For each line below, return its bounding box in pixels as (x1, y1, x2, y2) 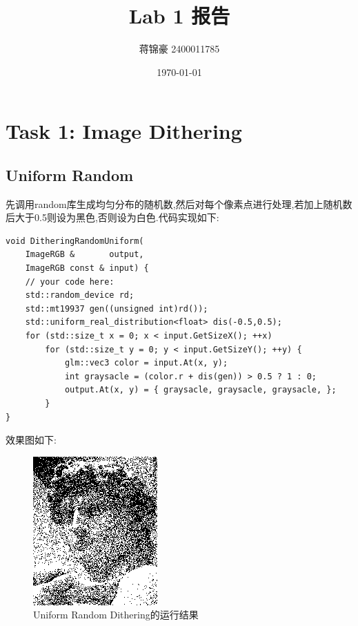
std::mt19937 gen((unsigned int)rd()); (25, 303, 208, 314)
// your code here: (25, 276, 115, 287)
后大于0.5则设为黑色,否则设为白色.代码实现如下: (6, 210, 219, 225)
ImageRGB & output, (25, 249, 144, 260)
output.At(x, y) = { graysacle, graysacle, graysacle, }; (64, 385, 337, 395)
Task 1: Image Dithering (6, 117, 242, 145)
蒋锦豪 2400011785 (139, 41, 220, 56)
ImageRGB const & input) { (25, 263, 149, 274)
